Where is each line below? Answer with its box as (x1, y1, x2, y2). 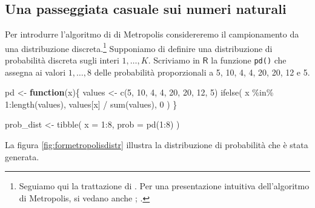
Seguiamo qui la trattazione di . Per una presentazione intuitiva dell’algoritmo (19, 180, 310, 192)
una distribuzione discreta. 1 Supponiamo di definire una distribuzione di (5, 40, 273, 54)
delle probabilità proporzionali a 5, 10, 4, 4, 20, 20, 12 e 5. (94, 65, 310, 78)
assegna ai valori (5, 65, 66, 78)
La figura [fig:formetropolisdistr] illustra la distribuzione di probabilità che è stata (5, 138, 308, 151)
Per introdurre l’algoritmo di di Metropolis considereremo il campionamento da (5, 28, 299, 41)
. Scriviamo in (148, 54, 200, 67)
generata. (5, 150, 39, 163)
